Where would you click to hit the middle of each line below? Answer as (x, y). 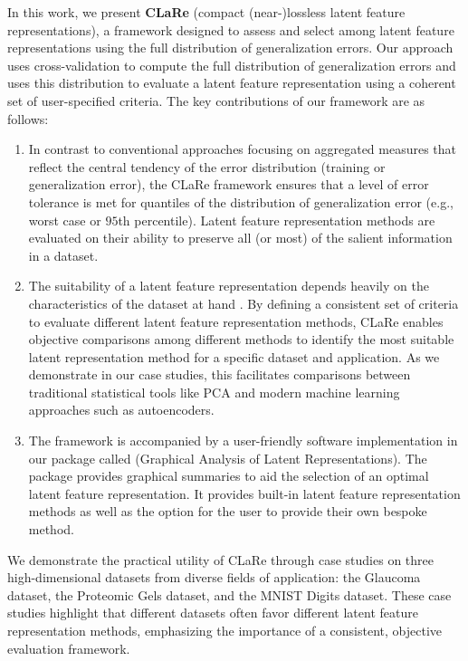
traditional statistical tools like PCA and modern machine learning (214, 392)
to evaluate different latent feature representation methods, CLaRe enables (236, 321)
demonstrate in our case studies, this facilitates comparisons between (220, 374)
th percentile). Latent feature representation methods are (277, 220)
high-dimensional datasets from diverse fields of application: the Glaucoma (214, 577)
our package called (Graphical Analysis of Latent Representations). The (228, 458)
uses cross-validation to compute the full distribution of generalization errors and (232, 65)
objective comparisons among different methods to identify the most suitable (241, 339)
